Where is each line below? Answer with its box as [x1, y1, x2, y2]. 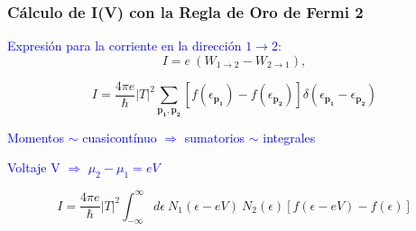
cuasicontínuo [82, 127, 157, 146]
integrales [263, 127, 316, 146]
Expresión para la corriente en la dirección [7, 36, 242, 55]
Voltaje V [7, 158, 60, 177]
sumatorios [184, 127, 245, 146]
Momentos [7, 127, 65, 146]
